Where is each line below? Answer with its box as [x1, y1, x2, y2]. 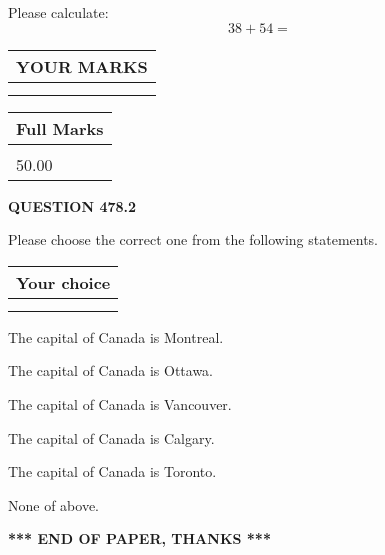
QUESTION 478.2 [8, 195, 137, 216]
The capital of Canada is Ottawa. [8, 360, 214, 381]
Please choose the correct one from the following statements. [8, 229, 379, 250]
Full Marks [16, 116, 104, 140]
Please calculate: [8, 2, 109, 22]
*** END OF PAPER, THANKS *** [8, 528, 271, 549]
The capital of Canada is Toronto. [8, 461, 217, 482]
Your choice [16, 270, 111, 294]
